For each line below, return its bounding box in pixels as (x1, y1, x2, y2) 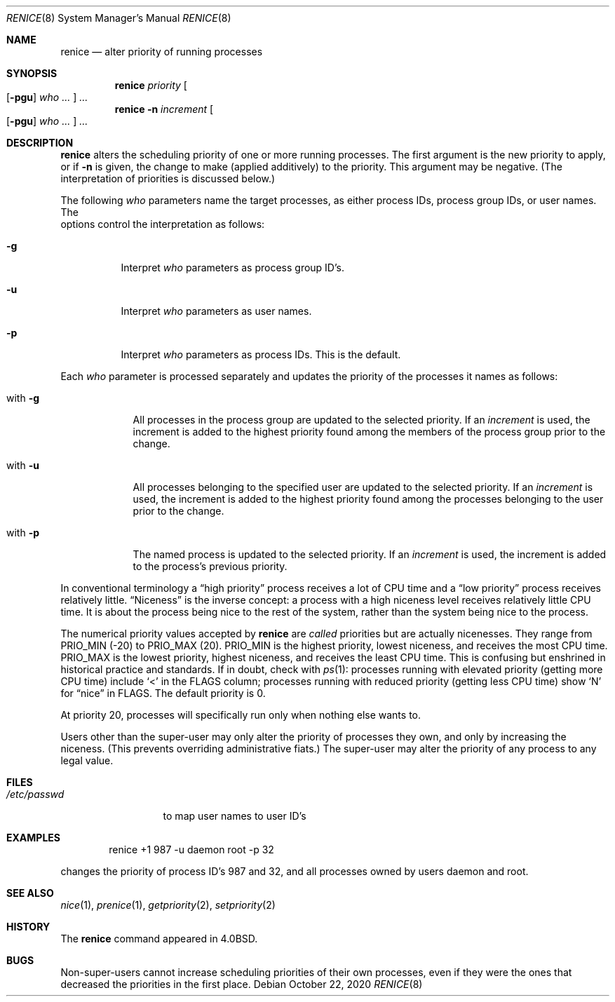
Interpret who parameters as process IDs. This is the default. (121, 348, 401, 360)
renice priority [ (114, 79, 187, 91)
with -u (6, 459, 39, 471)
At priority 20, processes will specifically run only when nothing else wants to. (60, 709, 421, 721)
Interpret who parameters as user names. (121, 305, 312, 317)
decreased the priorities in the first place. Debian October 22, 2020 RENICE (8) (60, 978, 423, 990)
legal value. (60, 754, 114, 766)
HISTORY (6, 921, 50, 933)
